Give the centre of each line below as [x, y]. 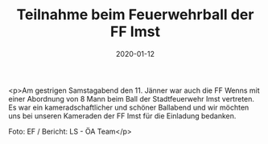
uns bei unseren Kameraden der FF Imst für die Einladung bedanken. [122, 116]
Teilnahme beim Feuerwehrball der [135, 15]
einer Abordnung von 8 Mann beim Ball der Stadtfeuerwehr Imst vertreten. [132, 98]
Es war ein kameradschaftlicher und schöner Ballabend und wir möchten [129, 107]
